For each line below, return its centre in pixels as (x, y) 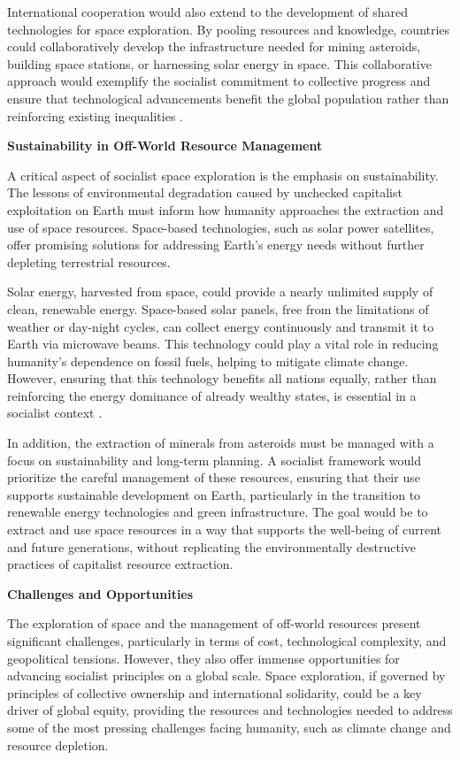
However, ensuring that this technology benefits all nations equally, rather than (222, 378)
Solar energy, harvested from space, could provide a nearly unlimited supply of (220, 292)
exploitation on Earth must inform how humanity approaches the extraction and (226, 209)
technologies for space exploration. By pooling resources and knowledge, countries (229, 29)
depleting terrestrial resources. (89, 261)
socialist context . (55, 413)
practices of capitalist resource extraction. (120, 564)
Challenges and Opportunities (100, 593)
